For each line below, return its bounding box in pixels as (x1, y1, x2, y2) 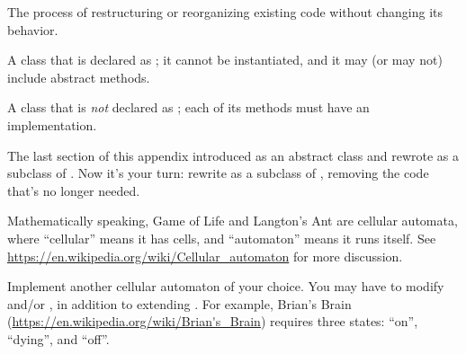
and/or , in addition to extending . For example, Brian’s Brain (7, 294, 352, 313)
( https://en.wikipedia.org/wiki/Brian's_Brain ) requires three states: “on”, (7, 312, 418, 331)
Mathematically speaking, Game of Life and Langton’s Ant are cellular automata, (7, 211, 458, 230)
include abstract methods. (7, 67, 150, 86)
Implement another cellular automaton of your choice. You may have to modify (7, 277, 444, 296)
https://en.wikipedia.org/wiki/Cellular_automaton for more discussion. (7, 246, 403, 265)
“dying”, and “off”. (7, 329, 110, 348)
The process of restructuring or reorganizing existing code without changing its (7, 3, 444, 21)
